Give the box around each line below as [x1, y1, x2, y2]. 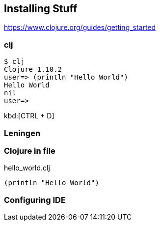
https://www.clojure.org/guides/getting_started [4, 23, 156, 32]
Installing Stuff [4, 2, 78, 15]
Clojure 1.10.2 [4, 65, 62, 74]
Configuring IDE [4, 195, 66, 205]
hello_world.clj [4, 164, 50, 172]
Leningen [4, 128, 41, 138]
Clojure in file [4, 145, 55, 156]
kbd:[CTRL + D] [4, 112, 54, 120]
